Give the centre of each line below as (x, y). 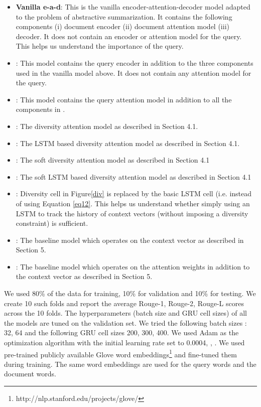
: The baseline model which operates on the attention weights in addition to (133, 266)
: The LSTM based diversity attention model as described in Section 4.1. (128, 143)
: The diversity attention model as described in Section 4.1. (107, 126)
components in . (40, 109)
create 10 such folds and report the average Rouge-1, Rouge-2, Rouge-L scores (124, 303)
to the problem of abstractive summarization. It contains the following (124, 16)
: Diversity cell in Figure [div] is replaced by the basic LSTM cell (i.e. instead (134, 193)
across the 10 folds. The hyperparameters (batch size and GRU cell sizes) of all (125, 313)
